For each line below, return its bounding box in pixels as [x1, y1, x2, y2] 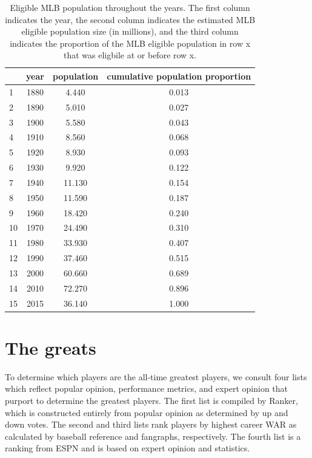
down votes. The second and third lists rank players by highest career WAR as [5, 418, 297, 431]
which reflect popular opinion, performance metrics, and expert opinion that [5, 382, 288, 395]
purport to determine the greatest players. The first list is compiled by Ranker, [5, 394, 298, 407]
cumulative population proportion [107, 69, 251, 82]
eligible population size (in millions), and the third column [21, 25, 239, 38]
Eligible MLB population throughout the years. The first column [10, 1, 250, 13]
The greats [5, 335, 96, 360]
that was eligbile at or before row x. [64, 49, 197, 61]
